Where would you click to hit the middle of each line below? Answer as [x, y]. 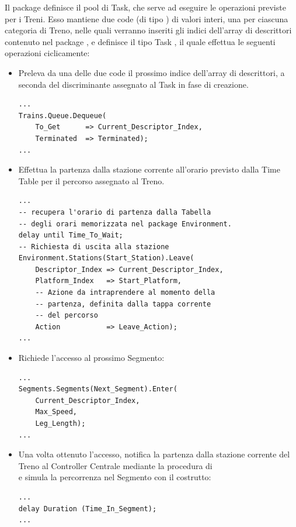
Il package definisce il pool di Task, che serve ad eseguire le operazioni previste [145, 7]
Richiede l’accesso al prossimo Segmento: [91, 358]
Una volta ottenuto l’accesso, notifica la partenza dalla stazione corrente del [154, 454]
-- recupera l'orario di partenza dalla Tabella [115, 212]
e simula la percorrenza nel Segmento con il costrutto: [115, 477]
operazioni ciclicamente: [47, 53]
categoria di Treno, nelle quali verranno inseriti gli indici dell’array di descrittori [148, 30]
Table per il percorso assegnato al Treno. [91, 180]
